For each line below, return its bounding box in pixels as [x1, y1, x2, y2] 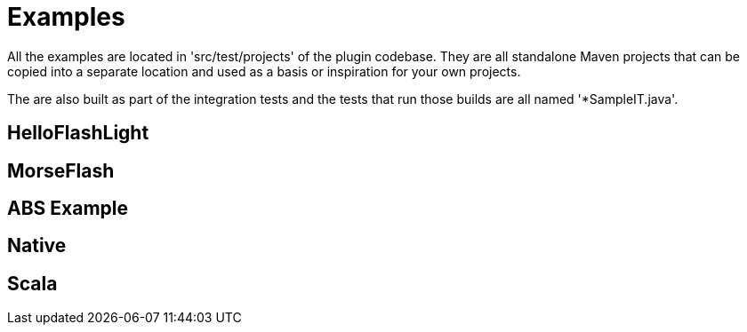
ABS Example [7, 197, 128, 220]
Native [7, 234, 67, 257]
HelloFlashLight [7, 122, 149, 145]
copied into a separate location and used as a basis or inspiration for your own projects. [7, 63, 521, 79]
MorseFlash [7, 159, 115, 182]
